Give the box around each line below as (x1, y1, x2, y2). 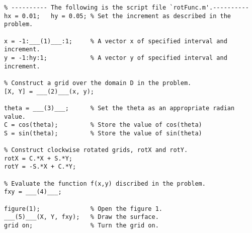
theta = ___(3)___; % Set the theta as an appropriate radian (4, 104, 235, 112)
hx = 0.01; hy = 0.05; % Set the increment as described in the (4, 12, 231, 20)
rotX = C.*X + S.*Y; (4, 154, 73, 162)
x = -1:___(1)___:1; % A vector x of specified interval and (4, 37, 227, 45)
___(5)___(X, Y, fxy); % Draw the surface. (4, 213, 159, 221)
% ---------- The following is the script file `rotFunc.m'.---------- (4, 4, 249, 11)
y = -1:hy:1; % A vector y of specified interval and (4, 54, 227, 61)
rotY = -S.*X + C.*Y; (4, 163, 76, 171)
